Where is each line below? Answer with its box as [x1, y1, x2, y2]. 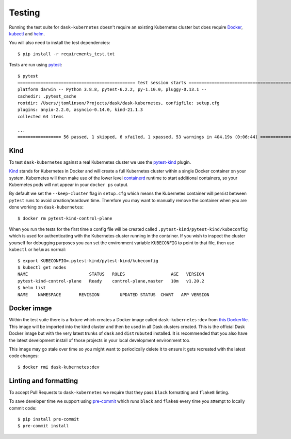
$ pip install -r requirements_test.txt [17, 51, 115, 57]
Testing [9, 7, 40, 18]
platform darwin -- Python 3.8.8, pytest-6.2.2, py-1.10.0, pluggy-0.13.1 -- [17, 87, 207, 92]
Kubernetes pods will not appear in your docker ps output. [9, 182, 129, 188]
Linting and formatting [9, 376, 78, 385]
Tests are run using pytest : [9, 62, 63, 68]
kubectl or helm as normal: [9, 247, 66, 252]
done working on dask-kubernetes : [9, 204, 84, 210]
